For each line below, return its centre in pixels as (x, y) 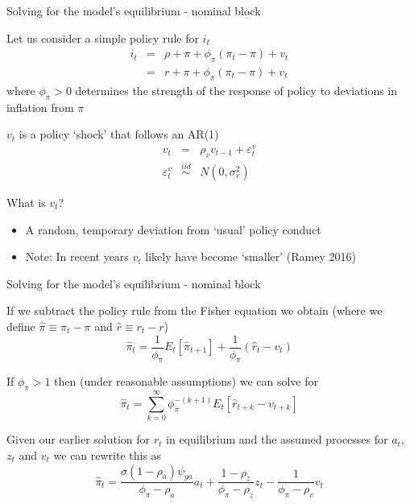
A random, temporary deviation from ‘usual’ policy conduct (173, 229)
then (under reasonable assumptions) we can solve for (186, 381)
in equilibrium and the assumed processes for (277, 439)
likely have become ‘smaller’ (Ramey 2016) (251, 256)
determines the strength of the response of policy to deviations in (236, 90)
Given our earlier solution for (79, 439)
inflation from (40, 107)
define (21, 326)
